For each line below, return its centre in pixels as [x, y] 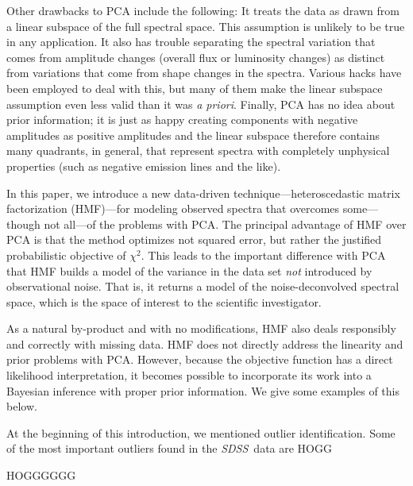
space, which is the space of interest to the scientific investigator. [164, 301]
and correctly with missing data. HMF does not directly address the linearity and [205, 343]
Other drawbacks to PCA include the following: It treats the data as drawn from [203, 10]
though [23, 224]
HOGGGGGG [41, 475]
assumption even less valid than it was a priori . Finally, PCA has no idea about [201, 104]
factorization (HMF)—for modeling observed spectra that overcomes [173, 208]
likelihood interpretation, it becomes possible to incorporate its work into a [189, 375]
